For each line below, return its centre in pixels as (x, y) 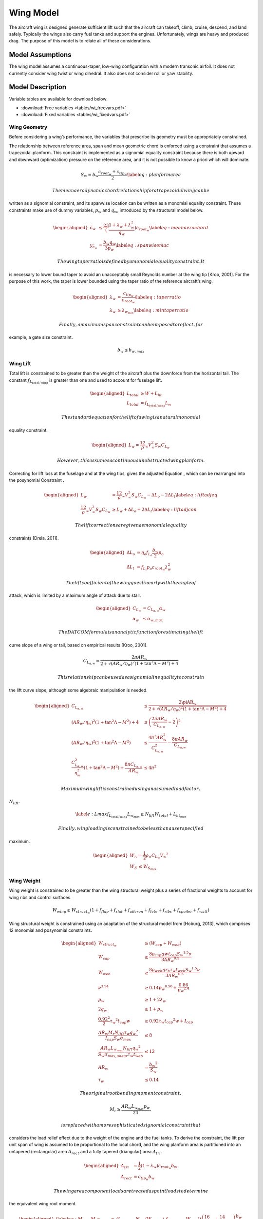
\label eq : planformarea (154, 175)
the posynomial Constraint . (37, 480)
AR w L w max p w (136, 1107)
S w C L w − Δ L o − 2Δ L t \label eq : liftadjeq (174, 496)
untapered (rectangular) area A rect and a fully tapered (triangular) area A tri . (85, 1152)
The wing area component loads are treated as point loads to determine (131, 1191)
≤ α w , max (153, 619)
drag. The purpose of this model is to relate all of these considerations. (80, 41)
